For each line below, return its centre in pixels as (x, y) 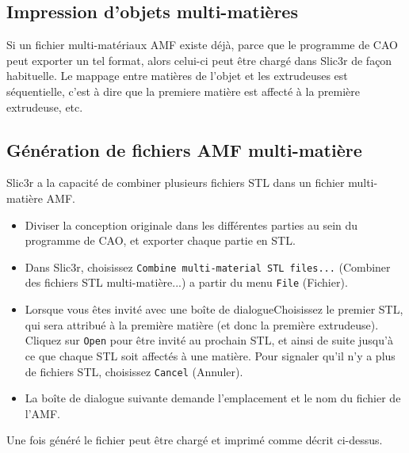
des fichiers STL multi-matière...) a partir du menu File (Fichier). (186, 282)
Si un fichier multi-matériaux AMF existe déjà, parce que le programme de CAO (202, 45)
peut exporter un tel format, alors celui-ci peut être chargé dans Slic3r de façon (199, 60)
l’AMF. (42, 413)
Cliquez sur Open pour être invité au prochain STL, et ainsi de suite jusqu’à (209, 340)
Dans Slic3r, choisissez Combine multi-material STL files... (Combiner (208, 266)
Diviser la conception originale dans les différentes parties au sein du (191, 225)
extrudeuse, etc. (45, 107)
